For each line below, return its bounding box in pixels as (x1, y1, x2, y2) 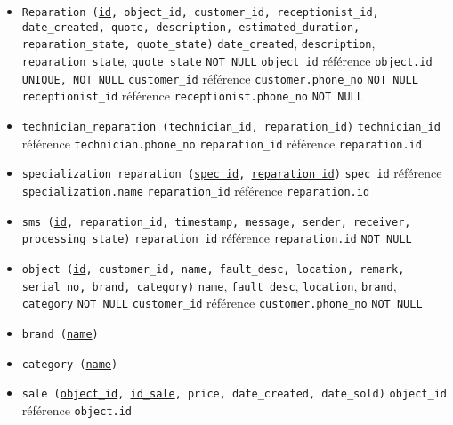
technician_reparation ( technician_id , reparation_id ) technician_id (21, 120, 441, 133)
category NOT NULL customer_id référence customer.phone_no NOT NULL (21, 293, 423, 312)
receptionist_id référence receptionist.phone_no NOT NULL (21, 86, 363, 105)
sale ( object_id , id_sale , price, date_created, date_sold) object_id (21, 388, 447, 401)
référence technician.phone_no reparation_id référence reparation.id (21, 133, 422, 152)
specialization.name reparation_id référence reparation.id (21, 180, 370, 199)
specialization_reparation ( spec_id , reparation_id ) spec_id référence (21, 164, 442, 182)
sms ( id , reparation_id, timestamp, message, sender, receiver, (21, 215, 411, 229)
